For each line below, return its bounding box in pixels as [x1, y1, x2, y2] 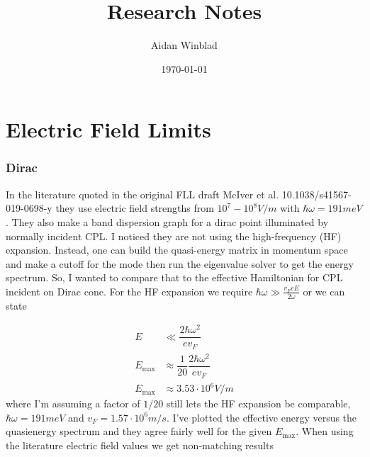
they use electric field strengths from [55, 201, 214, 215]
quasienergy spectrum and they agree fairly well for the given [6, 424, 272, 439]
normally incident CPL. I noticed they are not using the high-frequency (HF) [6, 228, 342, 243]
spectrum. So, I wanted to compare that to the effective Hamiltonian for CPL [6, 270, 343, 285]
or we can [303, 283, 345, 298]
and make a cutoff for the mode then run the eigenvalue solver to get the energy [6, 256, 354, 271]
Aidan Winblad [151, 38, 218, 52]
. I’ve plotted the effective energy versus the [166, 410, 357, 424]
